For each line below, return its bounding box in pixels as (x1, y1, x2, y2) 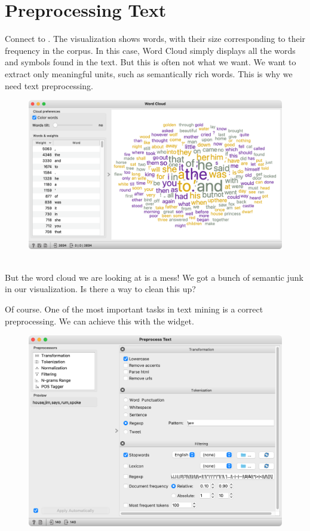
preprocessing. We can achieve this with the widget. (5, 314, 194, 327)
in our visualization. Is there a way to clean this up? (5, 283, 196, 295)
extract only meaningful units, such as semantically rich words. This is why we (5, 67, 293, 80)
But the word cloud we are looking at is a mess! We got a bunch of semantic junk (5, 271, 303, 283)
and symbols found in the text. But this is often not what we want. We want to (5, 56, 296, 68)
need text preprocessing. (5, 79, 94, 92)
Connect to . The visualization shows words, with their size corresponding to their (5, 32, 306, 45)
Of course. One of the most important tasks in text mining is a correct (5, 302, 263, 315)
